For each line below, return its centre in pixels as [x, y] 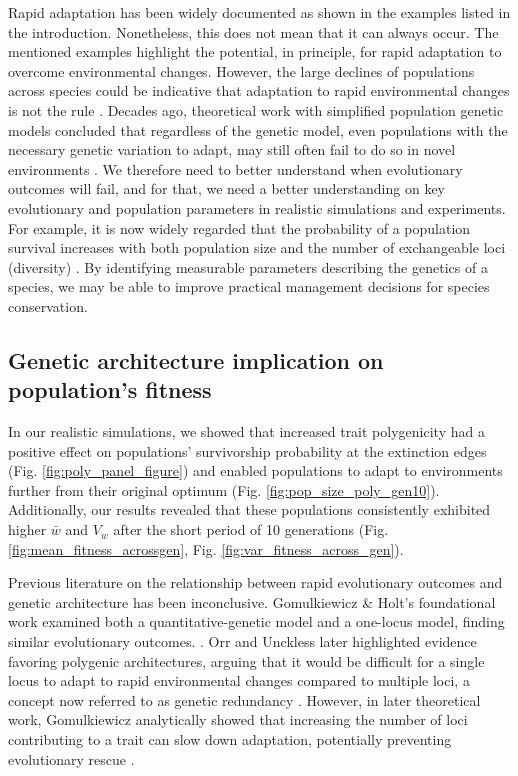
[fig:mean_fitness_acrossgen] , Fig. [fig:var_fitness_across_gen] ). [206, 548]
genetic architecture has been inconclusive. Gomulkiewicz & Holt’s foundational [252, 601]
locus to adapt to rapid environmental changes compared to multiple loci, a [239, 680]
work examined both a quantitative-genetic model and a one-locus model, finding [256, 621]
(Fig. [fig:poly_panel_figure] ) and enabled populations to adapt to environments [255, 470]
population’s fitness [110, 389]
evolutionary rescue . [71, 758]
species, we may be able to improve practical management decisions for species [249, 286]
